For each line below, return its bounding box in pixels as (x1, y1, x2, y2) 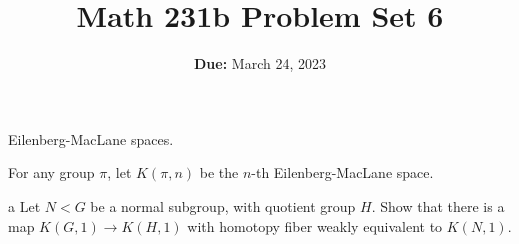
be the (199, 162, 239, 183)
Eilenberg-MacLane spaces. (8, 128, 174, 149)
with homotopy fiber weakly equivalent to (187, 215, 443, 236)
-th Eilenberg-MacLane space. (251, 162, 434, 183)
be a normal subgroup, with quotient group (90, 195, 356, 216)
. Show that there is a (371, 195, 505, 216)
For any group (8, 162, 95, 183)
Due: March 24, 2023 (194, 53, 326, 74)
